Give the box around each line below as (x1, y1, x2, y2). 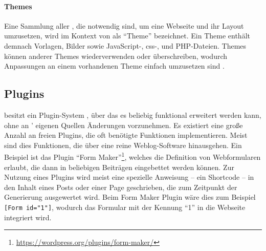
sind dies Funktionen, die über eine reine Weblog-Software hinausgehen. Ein (4, 139, 242, 150)
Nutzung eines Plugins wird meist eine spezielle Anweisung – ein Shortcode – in (4, 172, 254, 182)
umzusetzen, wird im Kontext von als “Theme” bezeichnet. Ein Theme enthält (4, 30, 250, 41)
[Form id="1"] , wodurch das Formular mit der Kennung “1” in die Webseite (4, 201, 246, 212)
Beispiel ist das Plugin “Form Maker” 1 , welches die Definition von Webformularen (4, 150, 261, 162)
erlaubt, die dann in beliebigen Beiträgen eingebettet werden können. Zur (4, 161, 234, 172)
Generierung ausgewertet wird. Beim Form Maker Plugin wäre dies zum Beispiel (4, 192, 256, 202)
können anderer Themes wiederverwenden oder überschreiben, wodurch (4, 50, 228, 61)
